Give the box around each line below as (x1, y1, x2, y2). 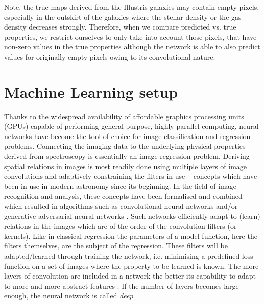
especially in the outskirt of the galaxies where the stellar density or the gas (4, 11, 242, 22)
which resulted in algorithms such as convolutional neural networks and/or (4, 201, 238, 211)
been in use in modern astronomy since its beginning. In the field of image (4, 180, 236, 191)
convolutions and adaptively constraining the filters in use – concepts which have (4, 171, 257, 181)
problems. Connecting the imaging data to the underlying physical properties (4, 141, 246, 151)
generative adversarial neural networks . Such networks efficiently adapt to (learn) (4, 210, 260, 221)
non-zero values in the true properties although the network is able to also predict (4, 41, 260, 52)
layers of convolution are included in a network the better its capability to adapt (4, 270, 256, 281)
